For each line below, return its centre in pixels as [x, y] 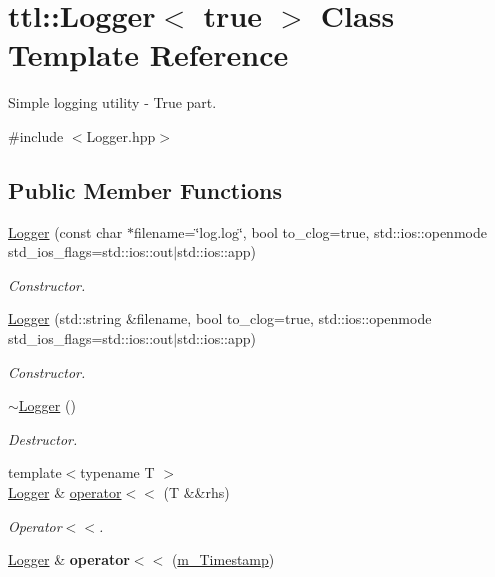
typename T [117, 472]
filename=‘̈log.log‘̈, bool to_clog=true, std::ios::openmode [310, 231]
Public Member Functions [145, 189]
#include [36, 135]
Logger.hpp [121, 135]
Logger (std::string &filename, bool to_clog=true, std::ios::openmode [220, 318]
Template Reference [148, 54]
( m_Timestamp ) [223, 559]
